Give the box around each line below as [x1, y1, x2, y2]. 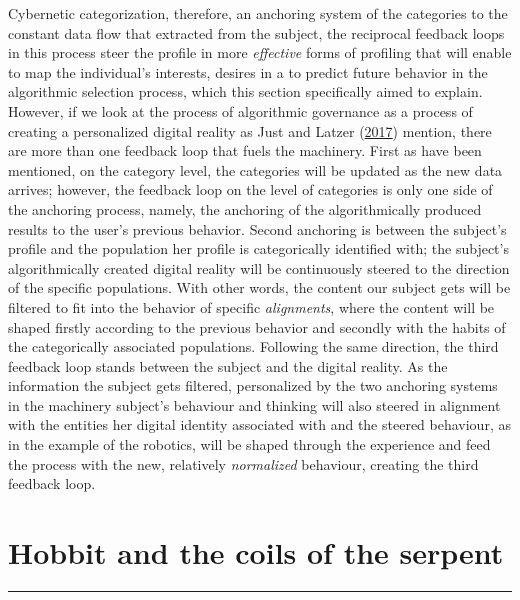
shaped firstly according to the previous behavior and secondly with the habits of [8, 316, 506, 337]
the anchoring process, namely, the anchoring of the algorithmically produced [8, 198, 482, 219]
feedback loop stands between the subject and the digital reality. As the [8, 355, 448, 376]
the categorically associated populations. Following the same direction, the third [8, 336, 499, 357]
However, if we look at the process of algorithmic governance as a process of [8, 100, 473, 121]
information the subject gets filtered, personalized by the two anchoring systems [8, 375, 498, 396]
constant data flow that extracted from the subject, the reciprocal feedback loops [8, 22, 505, 43]
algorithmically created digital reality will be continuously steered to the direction [8, 257, 510, 278]
